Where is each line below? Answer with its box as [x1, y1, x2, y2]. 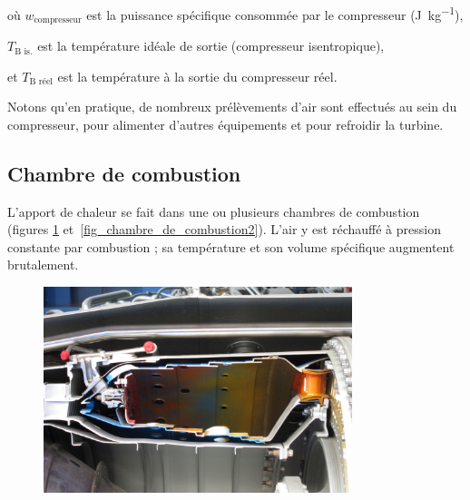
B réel [29, 77, 53, 87]
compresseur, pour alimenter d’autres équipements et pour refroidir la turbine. [7, 114, 444, 133]
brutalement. [7, 255, 79, 274]
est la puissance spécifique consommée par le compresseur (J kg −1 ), [86, 3, 464, 24]
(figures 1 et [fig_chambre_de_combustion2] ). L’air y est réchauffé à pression [7, 220, 441, 239]
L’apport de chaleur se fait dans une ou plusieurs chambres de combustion [7, 201, 420, 221]
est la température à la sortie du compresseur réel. [57, 66, 338, 85]
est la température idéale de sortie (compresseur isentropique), [37, 36, 385, 55]
